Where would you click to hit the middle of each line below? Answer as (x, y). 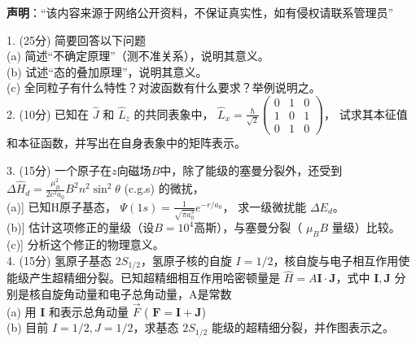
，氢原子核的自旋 (186, 260)
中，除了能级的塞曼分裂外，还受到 (251, 170)
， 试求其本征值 (366, 113)
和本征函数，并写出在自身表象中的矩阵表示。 (126, 143)
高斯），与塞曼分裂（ (248, 227)
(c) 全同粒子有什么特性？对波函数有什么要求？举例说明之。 (164, 87)
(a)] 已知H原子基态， (61, 206)
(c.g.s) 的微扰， (164, 188)
